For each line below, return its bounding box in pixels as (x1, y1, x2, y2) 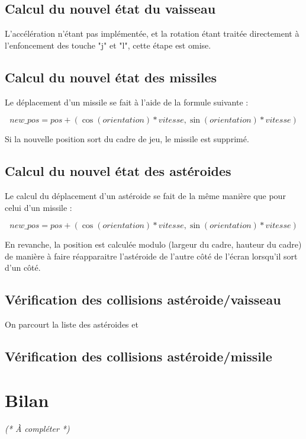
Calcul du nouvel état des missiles (5, 68, 217, 86)
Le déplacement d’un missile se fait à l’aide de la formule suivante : (5, 95, 249, 108)
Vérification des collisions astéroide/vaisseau (5, 290, 281, 309)
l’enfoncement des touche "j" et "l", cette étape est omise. (5, 39, 211, 51)
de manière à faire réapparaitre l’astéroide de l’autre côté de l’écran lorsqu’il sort (5, 249, 298, 262)
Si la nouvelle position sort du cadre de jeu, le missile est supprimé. (5, 133, 249, 145)
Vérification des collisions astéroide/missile (5, 347, 272, 366)
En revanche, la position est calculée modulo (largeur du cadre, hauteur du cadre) (5, 238, 302, 251)
